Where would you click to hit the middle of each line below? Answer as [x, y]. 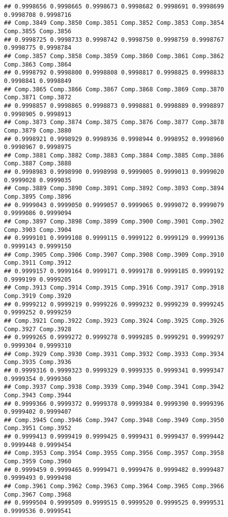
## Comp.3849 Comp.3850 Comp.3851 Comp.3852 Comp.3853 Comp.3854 [114, 23]
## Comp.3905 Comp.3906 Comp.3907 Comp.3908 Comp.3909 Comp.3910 [114, 255]
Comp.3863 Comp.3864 [38, 64]
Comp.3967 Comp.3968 [38, 494]
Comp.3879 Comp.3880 [38, 130]
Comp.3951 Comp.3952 [38, 428]
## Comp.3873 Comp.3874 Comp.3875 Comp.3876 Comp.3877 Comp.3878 [114, 122]
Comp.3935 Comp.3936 [38, 362]
